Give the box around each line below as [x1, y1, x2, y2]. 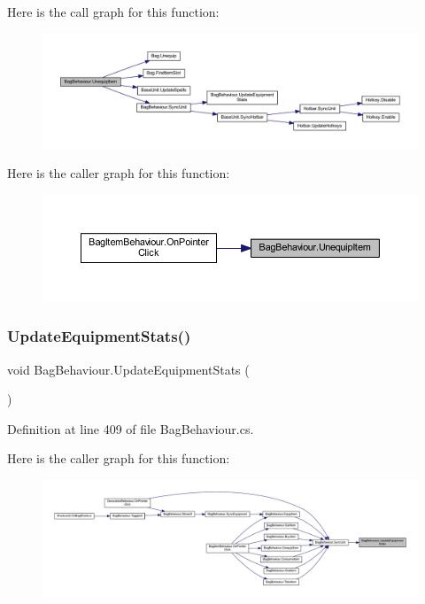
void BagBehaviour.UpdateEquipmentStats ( [7, 360, 250, 378]
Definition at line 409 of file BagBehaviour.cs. [7, 419, 254, 438]
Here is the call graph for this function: [7, 3, 220, 20]
